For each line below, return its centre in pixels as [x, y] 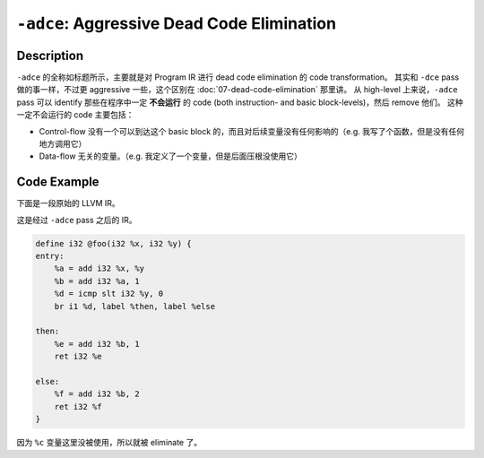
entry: [50, 256]
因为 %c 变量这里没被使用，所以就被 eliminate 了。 [109, 443]
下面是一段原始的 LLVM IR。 [68, 203]
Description [50, 55]
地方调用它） [63, 144]
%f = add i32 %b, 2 [97, 394]
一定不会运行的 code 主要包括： [75, 115]
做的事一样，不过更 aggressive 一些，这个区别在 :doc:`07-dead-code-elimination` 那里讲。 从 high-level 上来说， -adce [237, 90]
